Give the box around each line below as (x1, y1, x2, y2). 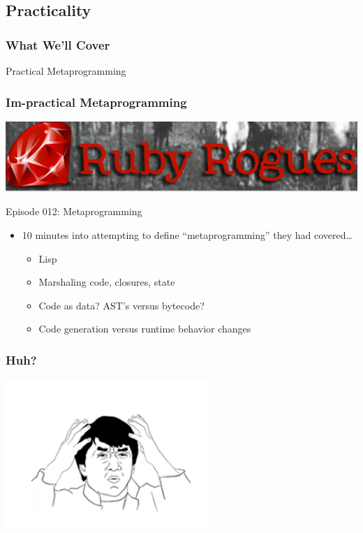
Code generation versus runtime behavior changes (38, 321, 251, 336)
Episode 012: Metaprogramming (6, 204, 142, 219)
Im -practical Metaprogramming (6, 93, 187, 110)
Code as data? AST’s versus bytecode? (38, 298, 205, 312)
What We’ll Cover (6, 36, 110, 53)
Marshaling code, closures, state (38, 275, 175, 289)
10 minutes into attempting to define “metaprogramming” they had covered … (22, 227, 353, 242)
